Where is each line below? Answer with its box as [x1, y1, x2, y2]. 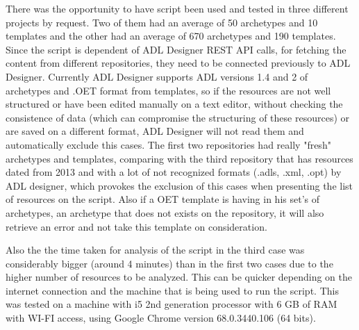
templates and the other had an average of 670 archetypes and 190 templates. [6, 28, 336, 43]
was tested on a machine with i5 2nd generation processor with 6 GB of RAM [6, 297, 337, 311]
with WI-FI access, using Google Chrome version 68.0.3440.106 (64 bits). [6, 311, 316, 325]
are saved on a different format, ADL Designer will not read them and [6, 124, 304, 138]
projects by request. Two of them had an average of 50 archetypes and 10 [6, 15, 318, 29]
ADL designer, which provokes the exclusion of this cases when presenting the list [6, 178, 353, 192]
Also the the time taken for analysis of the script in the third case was [6, 242, 305, 257]
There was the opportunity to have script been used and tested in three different [6, 1, 349, 15]
